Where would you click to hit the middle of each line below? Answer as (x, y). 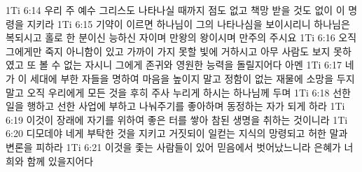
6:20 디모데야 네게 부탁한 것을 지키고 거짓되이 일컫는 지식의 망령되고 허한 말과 (177, 133)
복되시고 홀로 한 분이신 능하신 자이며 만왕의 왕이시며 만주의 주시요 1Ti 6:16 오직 (181, 37)
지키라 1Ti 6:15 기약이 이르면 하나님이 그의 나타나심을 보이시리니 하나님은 (188, 23)
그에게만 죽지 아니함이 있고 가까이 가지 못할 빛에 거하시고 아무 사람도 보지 (168, 51)
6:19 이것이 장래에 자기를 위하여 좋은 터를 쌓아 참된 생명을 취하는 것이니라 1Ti (177, 119)
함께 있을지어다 (60, 160)
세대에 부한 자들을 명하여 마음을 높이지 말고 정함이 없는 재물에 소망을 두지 (193, 78)
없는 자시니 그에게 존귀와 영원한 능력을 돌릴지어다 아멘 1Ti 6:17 (203, 65)
